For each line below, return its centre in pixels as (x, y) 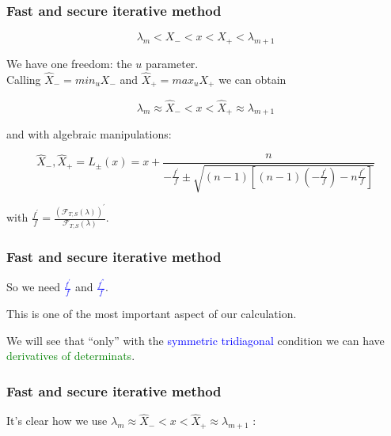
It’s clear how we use (57, 421)
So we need (34, 287)
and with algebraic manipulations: (89, 134)
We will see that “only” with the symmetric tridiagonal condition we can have (195, 340)
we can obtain (252, 79)
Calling (24, 79)
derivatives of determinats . (71, 356)
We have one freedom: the (69, 64)
